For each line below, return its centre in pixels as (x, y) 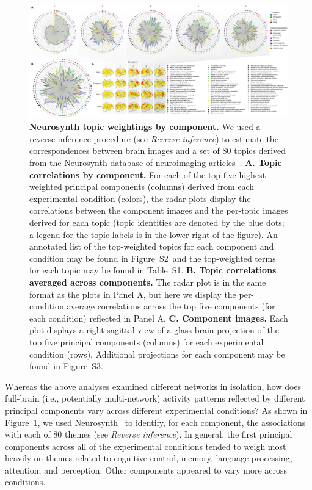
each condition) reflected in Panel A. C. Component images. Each (159, 318)
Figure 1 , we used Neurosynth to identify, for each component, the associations (155, 422)
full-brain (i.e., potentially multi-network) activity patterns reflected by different (155, 398)
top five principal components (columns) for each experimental (147, 341)
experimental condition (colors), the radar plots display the (140, 198)
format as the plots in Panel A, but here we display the (133, 294)
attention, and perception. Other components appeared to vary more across (146, 470)
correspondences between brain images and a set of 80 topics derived (158, 150)
